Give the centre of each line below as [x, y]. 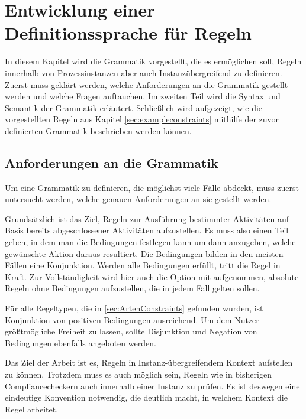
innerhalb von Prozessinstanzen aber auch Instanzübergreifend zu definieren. [144, 72]
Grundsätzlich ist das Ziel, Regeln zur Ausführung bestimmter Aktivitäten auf [147, 218]
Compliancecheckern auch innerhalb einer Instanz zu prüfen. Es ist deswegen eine [152, 386]
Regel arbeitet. [32, 409]
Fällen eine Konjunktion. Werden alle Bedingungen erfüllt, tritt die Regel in [143, 265]
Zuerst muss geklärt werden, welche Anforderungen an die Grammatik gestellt [146, 84]
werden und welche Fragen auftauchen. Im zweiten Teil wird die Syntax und [143, 96]
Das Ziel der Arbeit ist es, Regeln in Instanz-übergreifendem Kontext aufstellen [149, 363]
